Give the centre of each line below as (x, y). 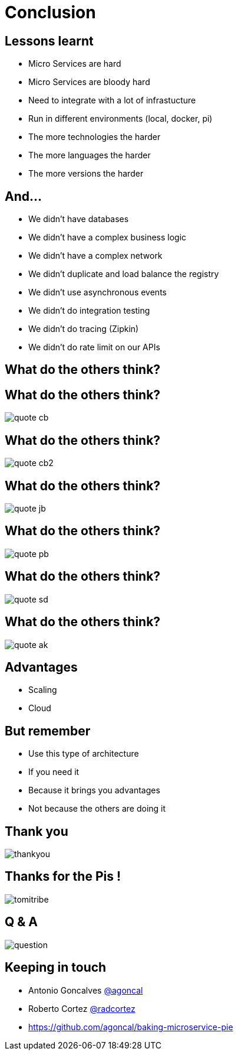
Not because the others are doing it (97, 809)
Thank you (37, 831)
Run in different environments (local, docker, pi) (120, 119)
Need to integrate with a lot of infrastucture (112, 100)
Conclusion (50, 12)
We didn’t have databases (79, 219)
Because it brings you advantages (94, 790)
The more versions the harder (86, 174)
